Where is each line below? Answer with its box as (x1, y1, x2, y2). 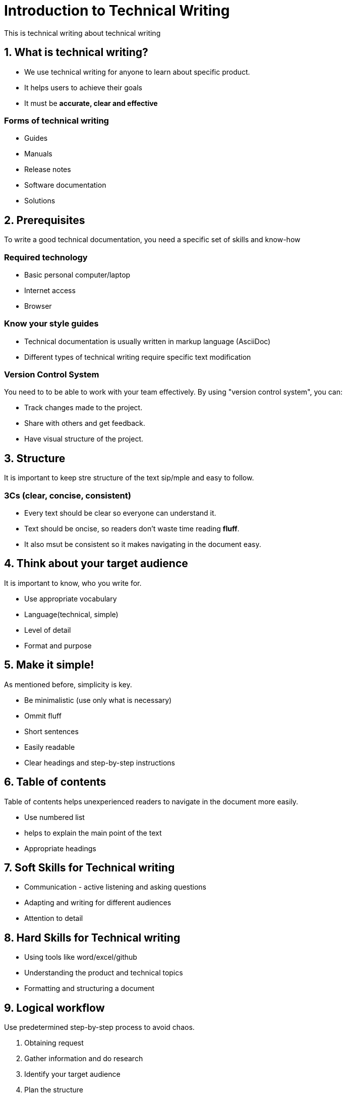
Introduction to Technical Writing (4, 2, 230, 19)
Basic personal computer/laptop (24, 270, 131, 279)
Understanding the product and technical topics (24, 968, 183, 977)
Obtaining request (24, 1038, 84, 1048)
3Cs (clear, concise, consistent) (4, 490, 131, 501)
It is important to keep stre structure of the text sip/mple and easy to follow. (4, 473, 254, 482)
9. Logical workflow (4, 1001, 105, 1014)
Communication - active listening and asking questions (24, 883, 206, 892)
